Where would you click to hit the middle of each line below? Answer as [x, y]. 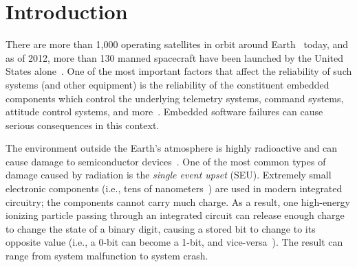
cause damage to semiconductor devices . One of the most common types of [166, 161]
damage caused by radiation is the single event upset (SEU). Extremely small [169, 175]
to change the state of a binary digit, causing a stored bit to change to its [161, 228]
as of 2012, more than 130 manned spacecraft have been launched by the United [174, 57]
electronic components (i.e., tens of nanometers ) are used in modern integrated [174, 188]
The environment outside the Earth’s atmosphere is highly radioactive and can [172, 148]
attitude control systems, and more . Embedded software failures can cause [164, 112]
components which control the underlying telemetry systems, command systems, [175, 98]
